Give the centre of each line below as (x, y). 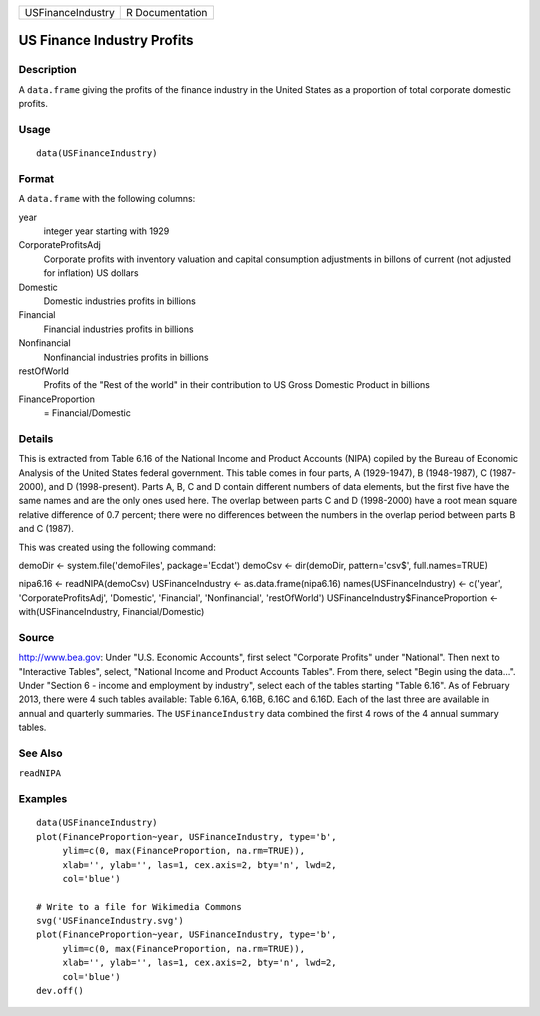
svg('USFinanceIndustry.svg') (110, 921)
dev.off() (60, 991)
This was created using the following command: (117, 547)
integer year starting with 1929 (106, 231)
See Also (40, 753)
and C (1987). (46, 529)
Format (36, 178)
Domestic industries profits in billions (120, 301)
